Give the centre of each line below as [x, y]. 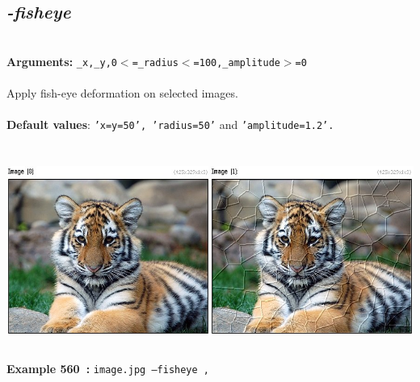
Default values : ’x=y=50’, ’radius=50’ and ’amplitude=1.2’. [170, 125]
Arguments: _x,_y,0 [62, 61]
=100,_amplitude [237, 62]
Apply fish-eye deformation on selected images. [122, 93]
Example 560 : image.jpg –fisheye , [108, 369]
